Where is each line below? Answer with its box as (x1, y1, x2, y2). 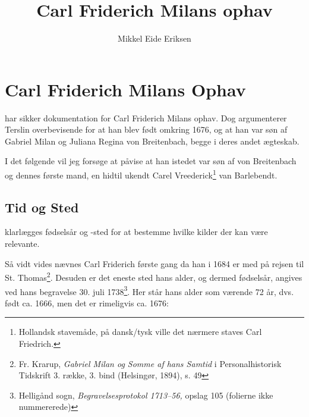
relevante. (5, 237, 40, 250)
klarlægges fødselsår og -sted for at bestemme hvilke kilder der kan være (5, 225, 268, 238)
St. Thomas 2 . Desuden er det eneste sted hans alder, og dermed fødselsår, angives (5, 269, 302, 283)
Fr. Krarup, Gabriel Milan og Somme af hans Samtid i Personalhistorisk (18, 357, 282, 369)
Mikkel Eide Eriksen (118, 32, 191, 45)
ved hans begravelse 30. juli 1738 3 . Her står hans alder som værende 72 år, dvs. (5, 283, 294, 297)
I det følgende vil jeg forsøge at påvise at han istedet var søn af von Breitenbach (5, 155, 297, 167)
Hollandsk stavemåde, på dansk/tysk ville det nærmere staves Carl (18, 325, 262, 338)
